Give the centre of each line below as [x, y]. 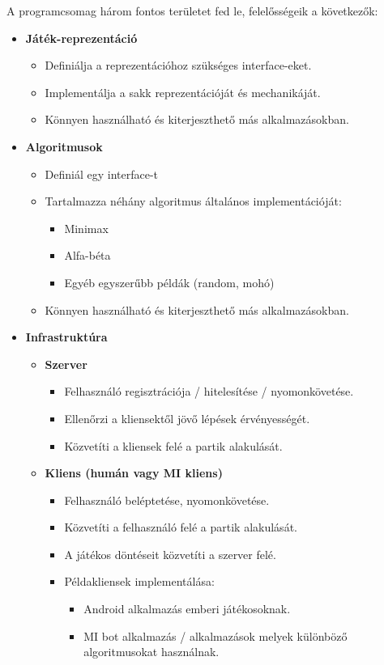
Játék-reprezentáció [81, 38]
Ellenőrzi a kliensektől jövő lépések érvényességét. [187, 418]
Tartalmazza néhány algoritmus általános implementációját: [193, 201]
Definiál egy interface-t [102, 174]
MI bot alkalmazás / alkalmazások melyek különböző [215, 635]
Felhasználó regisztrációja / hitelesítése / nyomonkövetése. [209, 391]
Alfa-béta [87, 255]
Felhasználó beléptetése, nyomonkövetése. [167, 500]
